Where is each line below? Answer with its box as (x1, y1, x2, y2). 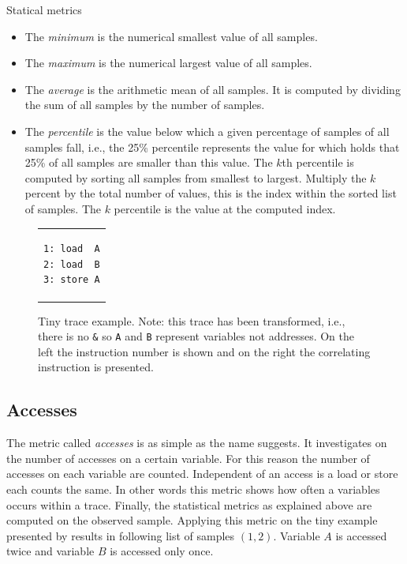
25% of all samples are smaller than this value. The (24, 154, 273, 171)
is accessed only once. (110, 543, 214, 559)
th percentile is (282, 154, 354, 171)
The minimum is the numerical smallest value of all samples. (24, 28, 318, 44)
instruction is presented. (38, 359, 154, 375)
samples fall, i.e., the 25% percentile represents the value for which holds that (24, 138, 400, 155)
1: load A (43, 243, 100, 255)
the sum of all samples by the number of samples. (24, 96, 265, 113)
